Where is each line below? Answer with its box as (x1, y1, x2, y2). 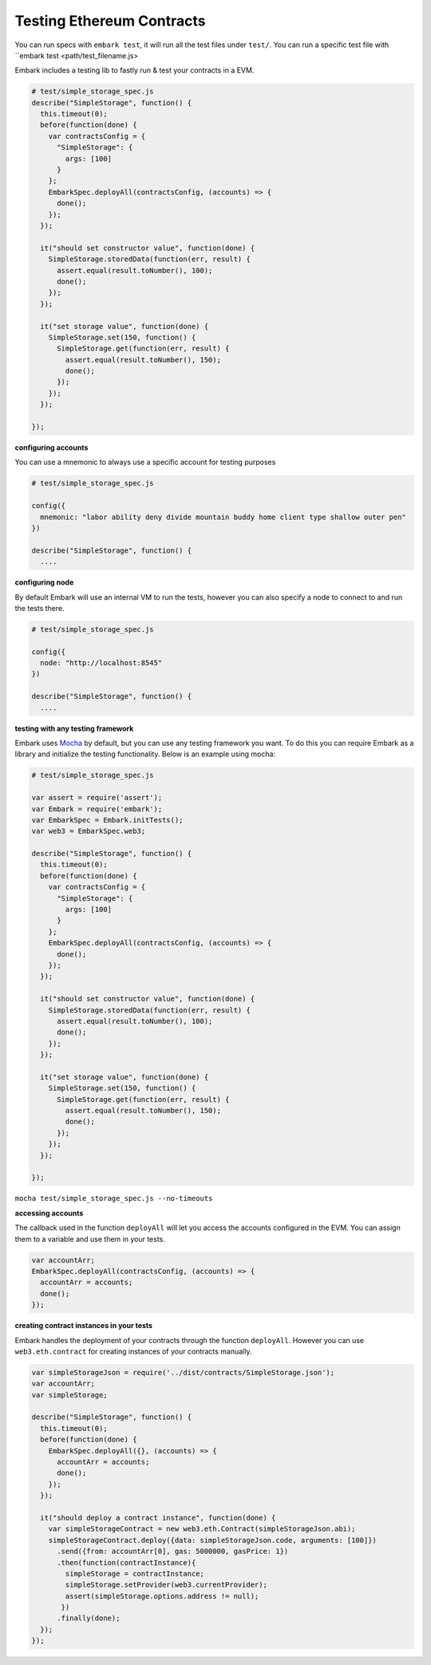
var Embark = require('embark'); (31, 804, 163, 814)
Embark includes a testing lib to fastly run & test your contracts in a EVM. (14, 65, 255, 75)
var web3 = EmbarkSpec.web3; (31, 827, 146, 836)
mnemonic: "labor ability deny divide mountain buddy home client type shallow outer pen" (40, 512, 406, 521)
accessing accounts (14, 1208, 84, 1218)
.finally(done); (57, 1614, 121, 1623)
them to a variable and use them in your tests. (14, 1234, 165, 1243)
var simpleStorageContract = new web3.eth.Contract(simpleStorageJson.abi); (48, 1524, 356, 1533)
